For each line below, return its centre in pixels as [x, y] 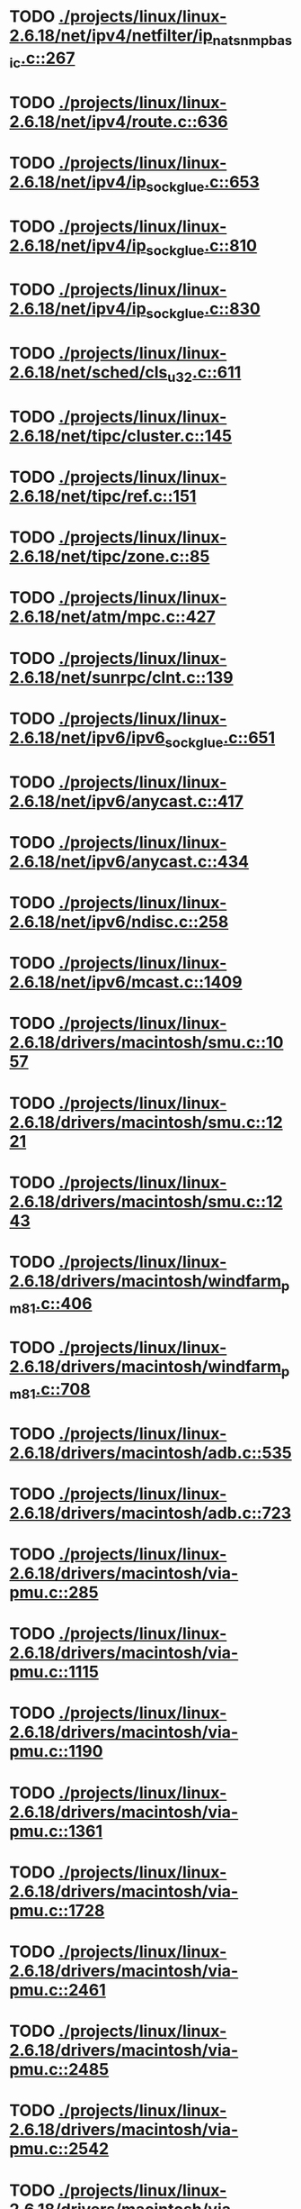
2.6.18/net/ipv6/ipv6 [88, 737]
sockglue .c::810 [202, 247]
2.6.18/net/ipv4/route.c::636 [119, 121]
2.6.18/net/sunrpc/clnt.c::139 [121, 677]
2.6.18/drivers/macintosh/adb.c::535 [150, 1453]
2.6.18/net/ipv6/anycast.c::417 [127, 801]
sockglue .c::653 [203, 183]
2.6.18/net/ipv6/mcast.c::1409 [126, 982]
